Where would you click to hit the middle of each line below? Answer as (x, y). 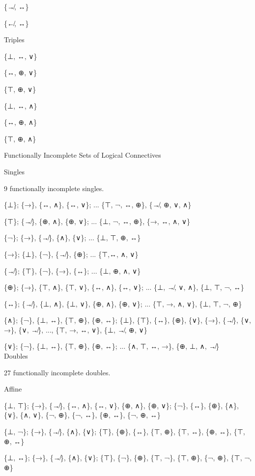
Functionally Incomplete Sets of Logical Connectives (83, 155)
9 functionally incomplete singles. (54, 188)
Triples (14, 40)
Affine (13, 389)
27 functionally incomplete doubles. (57, 372)
